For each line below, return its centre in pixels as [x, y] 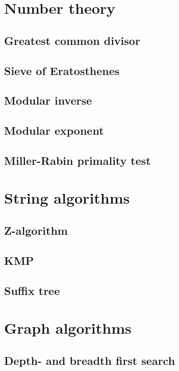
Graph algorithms [68, 328]
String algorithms [67, 198]
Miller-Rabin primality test [78, 160]
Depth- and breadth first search [90, 360]
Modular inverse [48, 100]
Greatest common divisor [72, 40]
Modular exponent [54, 130]
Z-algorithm [36, 230]
